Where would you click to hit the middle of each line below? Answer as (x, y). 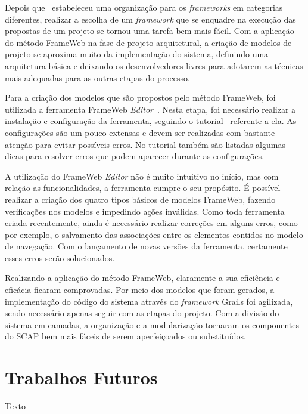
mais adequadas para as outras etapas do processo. (97, 77)
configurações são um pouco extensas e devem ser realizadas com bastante (140, 132)
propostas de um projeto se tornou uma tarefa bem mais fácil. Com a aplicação (150, 31)
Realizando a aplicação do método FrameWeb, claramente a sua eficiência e (142, 278)
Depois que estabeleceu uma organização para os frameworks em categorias (144, 7)
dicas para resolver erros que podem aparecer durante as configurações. (135, 156)
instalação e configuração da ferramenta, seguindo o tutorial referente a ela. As (151, 121)
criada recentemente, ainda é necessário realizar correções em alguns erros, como (151, 223)
